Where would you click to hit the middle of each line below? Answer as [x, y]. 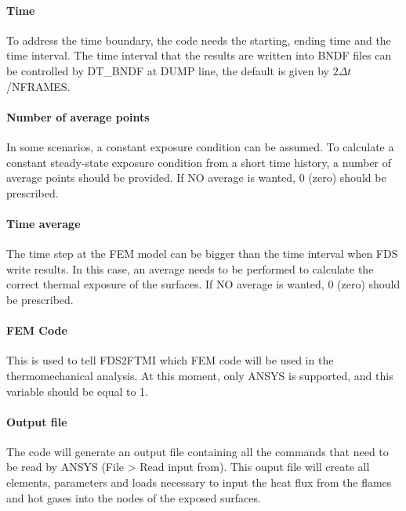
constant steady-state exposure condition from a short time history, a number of [199, 162]
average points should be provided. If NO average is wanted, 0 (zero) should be [196, 178]
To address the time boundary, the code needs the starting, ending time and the [199, 40]
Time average [43, 223]
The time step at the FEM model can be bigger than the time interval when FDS [202, 254]
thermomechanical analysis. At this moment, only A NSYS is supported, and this [200, 375]
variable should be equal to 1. [77, 391]
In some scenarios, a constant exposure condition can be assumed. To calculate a [200, 146]
